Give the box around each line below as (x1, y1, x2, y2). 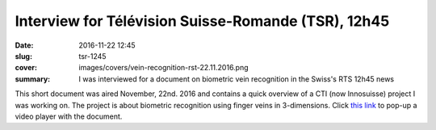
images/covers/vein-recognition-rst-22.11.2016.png (78, 63, 249, 73)
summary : (15, 73, 51, 84)
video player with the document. (15, 111, 123, 121)
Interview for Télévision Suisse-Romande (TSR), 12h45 (15, 12, 390, 30)
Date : (15, 40, 34, 50)
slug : (15, 51, 32, 61)
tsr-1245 (78, 51, 107, 61)
